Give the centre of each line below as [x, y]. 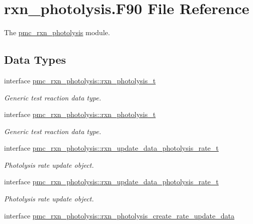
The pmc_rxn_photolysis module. [57, 32]
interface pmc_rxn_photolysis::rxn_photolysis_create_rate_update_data [119, 215]
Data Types [35, 60]
